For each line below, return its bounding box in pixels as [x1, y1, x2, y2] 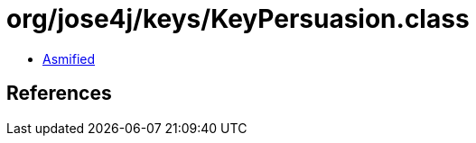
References [6, 82, 112, 105]
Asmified [42, 50, 96, 67]
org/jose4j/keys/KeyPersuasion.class [6, 4, 470, 34]
